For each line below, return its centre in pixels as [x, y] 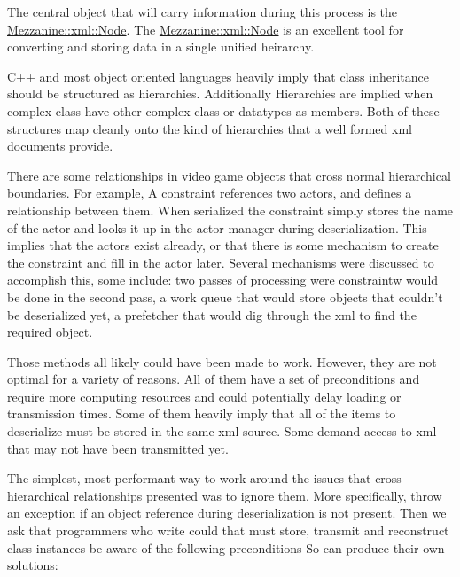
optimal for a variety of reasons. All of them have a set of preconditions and [214, 379]
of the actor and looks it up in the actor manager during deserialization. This [217, 227]
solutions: [33, 565]
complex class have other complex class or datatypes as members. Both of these [223, 110]
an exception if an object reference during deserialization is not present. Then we [227, 513]
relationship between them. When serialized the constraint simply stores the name [230, 210]
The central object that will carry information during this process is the [203, 12]
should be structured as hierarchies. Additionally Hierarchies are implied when [220, 94]
